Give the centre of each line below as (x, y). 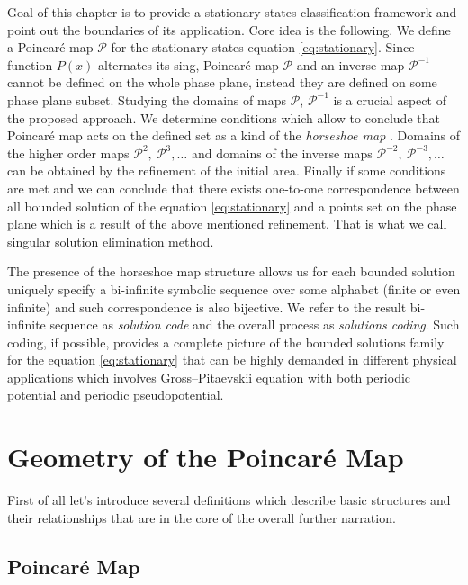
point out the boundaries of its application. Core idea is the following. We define (229, 29)
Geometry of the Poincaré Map (206, 457)
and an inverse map (351, 64)
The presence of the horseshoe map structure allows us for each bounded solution (231, 271)
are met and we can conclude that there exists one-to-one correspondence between (234, 188)
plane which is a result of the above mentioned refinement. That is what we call (227, 224)
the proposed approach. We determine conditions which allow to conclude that (224, 117)
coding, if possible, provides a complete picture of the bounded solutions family (226, 342)
